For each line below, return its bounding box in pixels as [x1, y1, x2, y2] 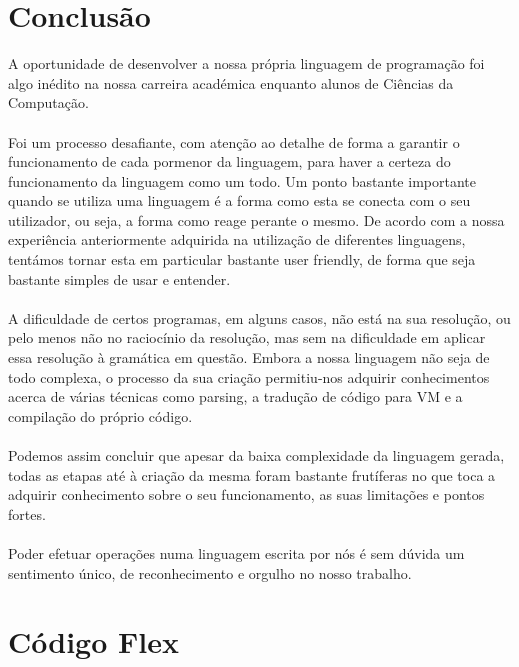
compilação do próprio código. [8, 405, 193, 426]
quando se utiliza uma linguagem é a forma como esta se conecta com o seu [8, 190, 471, 211]
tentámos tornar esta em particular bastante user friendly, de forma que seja [8, 249, 476, 270]
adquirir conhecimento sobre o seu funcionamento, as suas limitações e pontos [8, 484, 485, 505]
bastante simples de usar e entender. [8, 268, 231, 289]
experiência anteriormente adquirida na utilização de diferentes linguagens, [8, 229, 466, 250]
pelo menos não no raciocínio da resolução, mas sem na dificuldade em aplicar [8, 327, 486, 348]
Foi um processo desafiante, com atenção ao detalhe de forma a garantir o [8, 131, 460, 152]
